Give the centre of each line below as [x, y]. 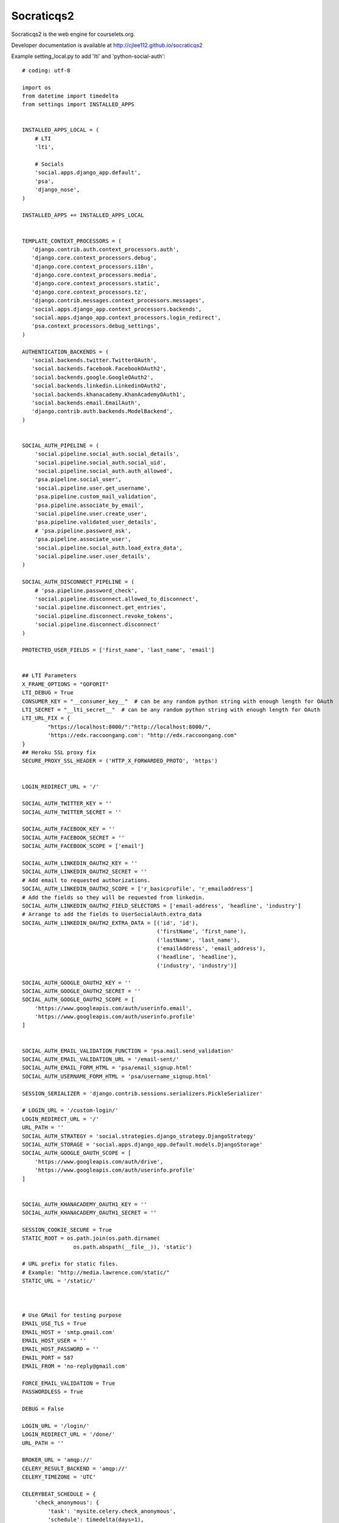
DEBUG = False [43, 1409]
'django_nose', [57, 190]
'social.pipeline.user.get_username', [93, 488]
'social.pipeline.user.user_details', [93, 556]
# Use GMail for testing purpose [72, 1315]
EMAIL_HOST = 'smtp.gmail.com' [69, 1332]
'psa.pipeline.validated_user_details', [96, 522]
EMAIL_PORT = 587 [48, 1358]
